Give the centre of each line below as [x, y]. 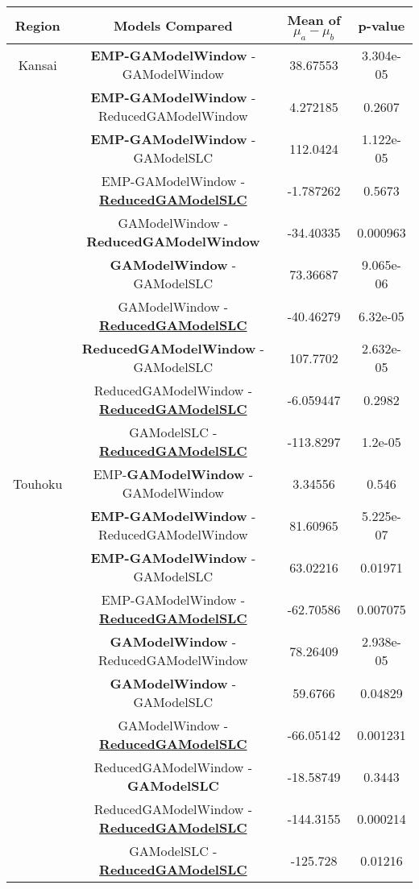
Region [37, 26]
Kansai [37, 64]
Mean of [314, 20]
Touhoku [38, 483]
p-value [382, 26]
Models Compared [173, 26]
